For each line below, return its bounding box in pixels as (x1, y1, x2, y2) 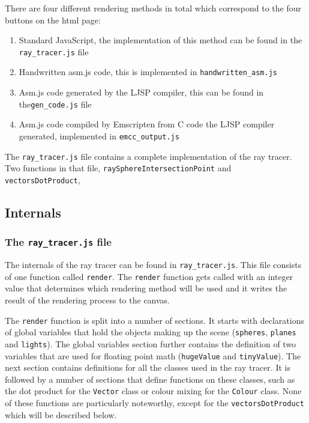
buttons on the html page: (5, 13, 101, 26)
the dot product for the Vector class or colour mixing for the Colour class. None (5, 385, 302, 397)
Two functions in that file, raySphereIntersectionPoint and (5, 162, 232, 174)
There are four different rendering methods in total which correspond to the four (5, 2, 302, 14)
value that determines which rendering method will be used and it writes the (5, 282, 287, 294)
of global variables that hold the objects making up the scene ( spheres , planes (5, 326, 296, 338)
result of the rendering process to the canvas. (5, 294, 170, 306)
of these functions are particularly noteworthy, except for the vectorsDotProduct (5, 397, 304, 409)
